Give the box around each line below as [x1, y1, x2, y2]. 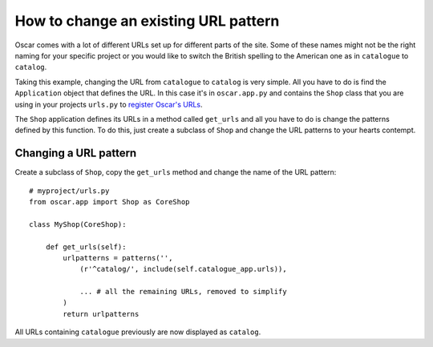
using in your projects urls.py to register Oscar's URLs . [14, 99, 204, 109]
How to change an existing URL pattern [14, 12, 280, 30]
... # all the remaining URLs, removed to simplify [79, 287, 288, 297]
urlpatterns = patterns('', [63, 253, 173, 262]
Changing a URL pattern [14, 147, 137, 160]
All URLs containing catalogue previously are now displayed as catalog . [14, 327, 261, 337]
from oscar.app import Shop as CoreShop [29, 197, 190, 206]
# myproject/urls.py [29, 186, 110, 196]
